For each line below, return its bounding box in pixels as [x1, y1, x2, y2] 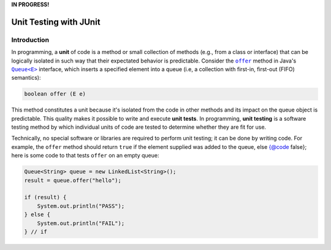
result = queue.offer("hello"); [24, 176, 122, 184]
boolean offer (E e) [24, 91, 86, 97]
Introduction [11, 36, 49, 44]
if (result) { [24, 194, 67, 201]
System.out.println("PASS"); [37, 202, 125, 210]
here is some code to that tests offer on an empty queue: [11, 152, 159, 159]
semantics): [11, 74, 41, 81]
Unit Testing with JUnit [11, 17, 101, 27]
